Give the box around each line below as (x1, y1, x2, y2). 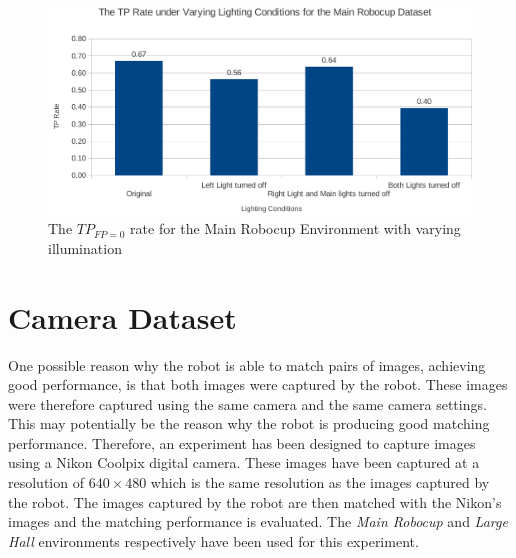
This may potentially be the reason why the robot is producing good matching (8, 413, 490, 434)
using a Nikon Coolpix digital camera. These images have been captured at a (8, 452, 480, 473)
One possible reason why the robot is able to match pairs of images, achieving (8, 354, 486, 375)
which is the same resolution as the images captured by (150, 472, 490, 493)
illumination (48, 237, 122, 258)
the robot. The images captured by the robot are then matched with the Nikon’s (8, 491, 502, 512)
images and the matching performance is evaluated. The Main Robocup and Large (8, 511, 508, 532)
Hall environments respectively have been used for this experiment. (8, 530, 419, 551)
